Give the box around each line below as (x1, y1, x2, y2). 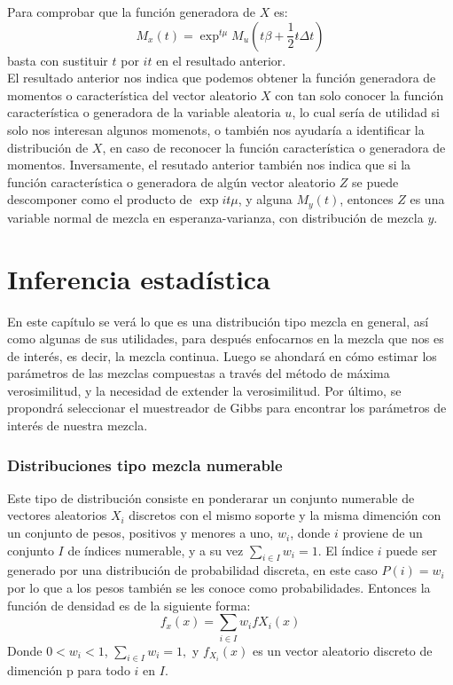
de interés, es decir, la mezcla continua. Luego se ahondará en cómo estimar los (7, 346, 437, 365)
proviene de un (342, 524, 423, 542)
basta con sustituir (7, 51, 108, 69)
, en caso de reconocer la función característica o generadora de (102, 138, 446, 156)
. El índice (317, 540, 374, 559)
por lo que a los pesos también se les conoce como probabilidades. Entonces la (7, 579, 431, 597)
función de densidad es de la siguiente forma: (7, 595, 251, 614)
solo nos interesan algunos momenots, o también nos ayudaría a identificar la (7, 120, 425, 138)
